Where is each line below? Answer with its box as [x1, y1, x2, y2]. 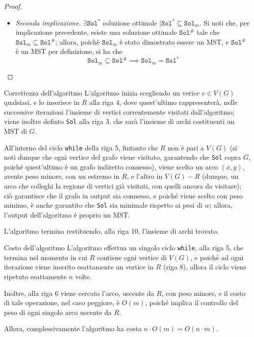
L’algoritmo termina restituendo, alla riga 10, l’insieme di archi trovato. [4, 226, 219, 236]
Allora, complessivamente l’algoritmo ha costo [4, 323, 142, 334]
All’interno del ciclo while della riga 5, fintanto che [4, 142, 158, 152]
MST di [4, 125, 27, 136]
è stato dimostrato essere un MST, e [119, 36, 229, 47]
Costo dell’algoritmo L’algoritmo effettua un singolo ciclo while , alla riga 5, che [4, 242, 244, 253]
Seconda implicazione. [15, 17, 81, 27]
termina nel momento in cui [4, 252, 87, 262]
